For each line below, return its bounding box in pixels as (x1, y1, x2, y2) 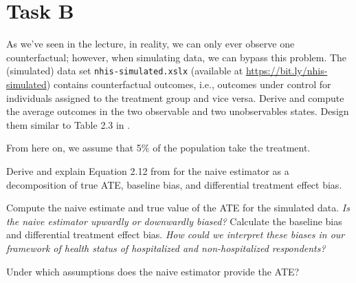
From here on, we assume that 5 (6, 140, 142, 155)
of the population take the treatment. (153, 140, 311, 155)
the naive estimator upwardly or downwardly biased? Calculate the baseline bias (6, 213, 342, 228)
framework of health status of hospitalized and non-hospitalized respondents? (6, 240, 326, 255)
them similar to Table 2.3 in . (6, 117, 131, 132)
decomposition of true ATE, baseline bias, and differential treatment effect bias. (6, 177, 342, 191)
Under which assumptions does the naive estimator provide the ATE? (6, 264, 300, 278)
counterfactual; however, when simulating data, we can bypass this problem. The (6, 50, 347, 64)
